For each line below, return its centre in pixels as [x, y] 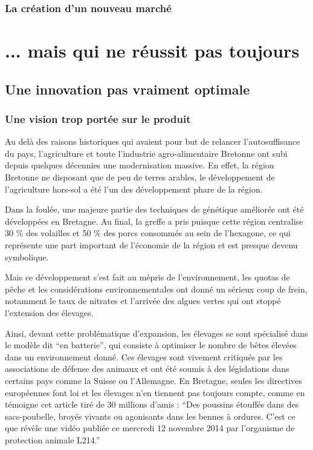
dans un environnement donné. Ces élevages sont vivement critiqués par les [144, 356]
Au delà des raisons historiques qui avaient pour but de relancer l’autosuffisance [153, 141]
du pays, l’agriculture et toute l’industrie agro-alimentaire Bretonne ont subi [146, 153]
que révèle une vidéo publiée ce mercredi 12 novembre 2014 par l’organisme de [150, 428]
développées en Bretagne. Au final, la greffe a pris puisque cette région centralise [154, 221]
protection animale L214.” [53, 439]
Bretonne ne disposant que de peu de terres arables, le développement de [140, 177]
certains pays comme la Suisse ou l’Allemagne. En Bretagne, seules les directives [153, 380]
